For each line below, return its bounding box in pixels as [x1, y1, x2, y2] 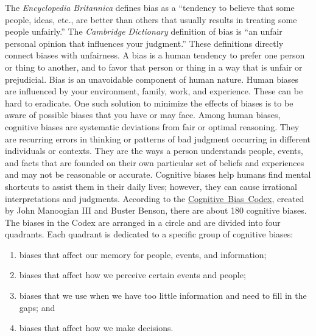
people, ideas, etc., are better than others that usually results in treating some [5, 13, 297, 26]
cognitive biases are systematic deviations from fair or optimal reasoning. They [5, 120, 300, 133]
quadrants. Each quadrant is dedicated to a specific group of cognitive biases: [5, 228, 293, 240]
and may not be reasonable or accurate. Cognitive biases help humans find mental [5, 168, 311, 181]
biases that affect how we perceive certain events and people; [19, 268, 246, 281]
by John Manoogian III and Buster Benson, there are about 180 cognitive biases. [5, 204, 307, 217]
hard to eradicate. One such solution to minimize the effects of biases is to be [5, 96, 293, 109]
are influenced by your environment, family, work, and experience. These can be [5, 85, 303, 97]
